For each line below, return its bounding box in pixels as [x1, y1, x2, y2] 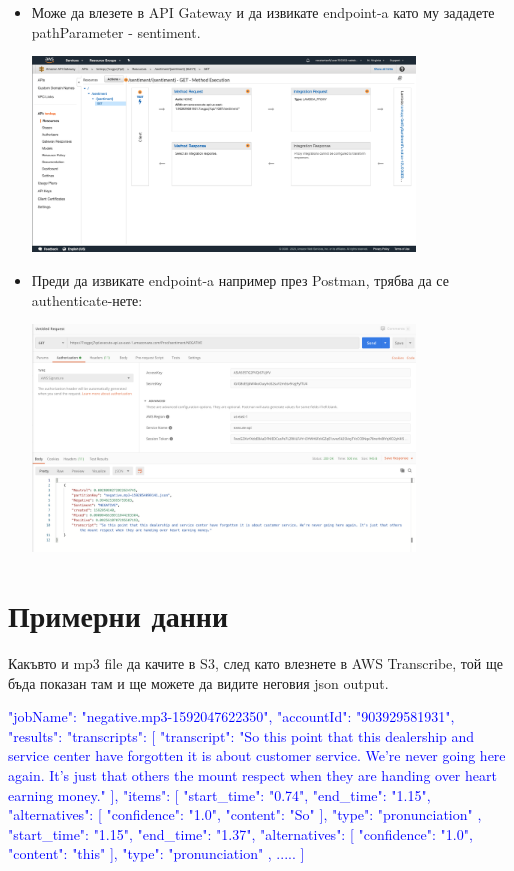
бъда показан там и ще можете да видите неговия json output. [8, 672, 389, 693]
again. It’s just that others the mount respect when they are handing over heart [8, 764, 497, 785]
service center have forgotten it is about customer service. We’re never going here [8, 745, 506, 766]
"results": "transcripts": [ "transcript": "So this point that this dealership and [8, 725, 475, 746]
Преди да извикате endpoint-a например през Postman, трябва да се [31, 269, 449, 290]
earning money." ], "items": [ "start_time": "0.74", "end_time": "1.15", [8, 784, 431, 805]
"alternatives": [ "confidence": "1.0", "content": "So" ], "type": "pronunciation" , [8, 804, 482, 825]
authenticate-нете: [31, 289, 143, 310]
